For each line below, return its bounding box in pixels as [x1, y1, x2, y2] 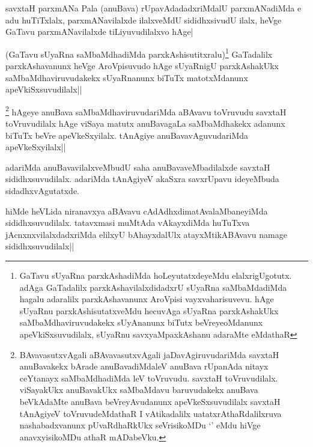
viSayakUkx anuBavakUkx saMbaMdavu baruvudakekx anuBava [19, 383, 258, 396]
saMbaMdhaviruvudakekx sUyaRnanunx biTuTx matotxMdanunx [5, 71, 248, 84]
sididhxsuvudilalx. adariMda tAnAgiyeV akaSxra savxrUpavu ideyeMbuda [5, 172, 279, 185]
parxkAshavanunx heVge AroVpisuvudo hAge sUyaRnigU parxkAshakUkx [5, 59, 279, 72]
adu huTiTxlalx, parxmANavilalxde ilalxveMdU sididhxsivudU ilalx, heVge [5, 13, 282, 26]
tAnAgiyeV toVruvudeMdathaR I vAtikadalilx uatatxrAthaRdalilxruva [19, 407, 282, 419]
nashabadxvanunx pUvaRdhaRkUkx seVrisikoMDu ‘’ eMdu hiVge [19, 419, 261, 431]
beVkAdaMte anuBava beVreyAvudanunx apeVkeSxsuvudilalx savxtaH [19, 395, 281, 407]
